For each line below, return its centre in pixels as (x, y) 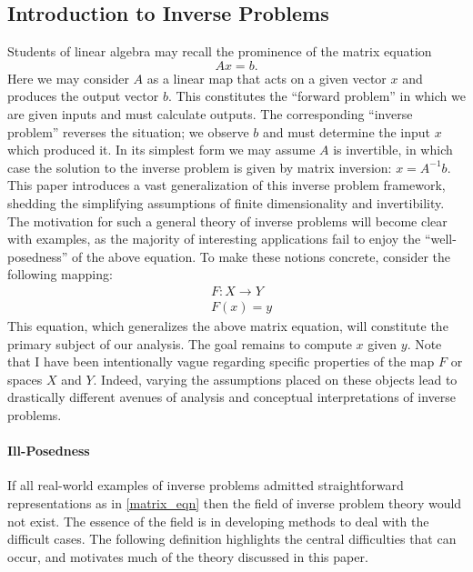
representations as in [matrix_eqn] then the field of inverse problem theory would (235, 502)
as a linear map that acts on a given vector (267, 78)
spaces (25, 379)
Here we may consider (68, 78)
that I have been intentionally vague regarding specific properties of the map (221, 361)
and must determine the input (347, 131)
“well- (440, 239)
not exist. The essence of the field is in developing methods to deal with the (218, 521)
